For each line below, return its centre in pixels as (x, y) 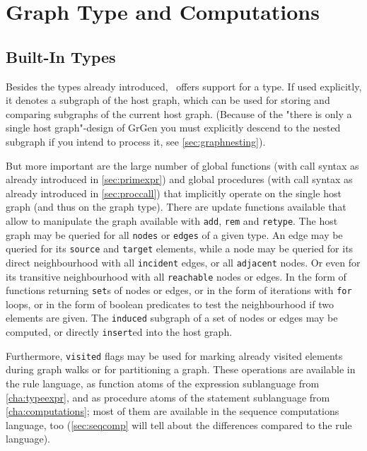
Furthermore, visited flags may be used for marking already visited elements (174, 355)
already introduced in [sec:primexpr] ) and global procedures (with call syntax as (179, 179)
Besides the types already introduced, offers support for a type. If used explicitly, (184, 86)
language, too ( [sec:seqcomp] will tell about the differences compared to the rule (179, 424)
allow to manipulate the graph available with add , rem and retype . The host (172, 220)
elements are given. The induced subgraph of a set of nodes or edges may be (172, 318)
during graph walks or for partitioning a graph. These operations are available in (181, 369)
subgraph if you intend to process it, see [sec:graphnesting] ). (136, 141)
